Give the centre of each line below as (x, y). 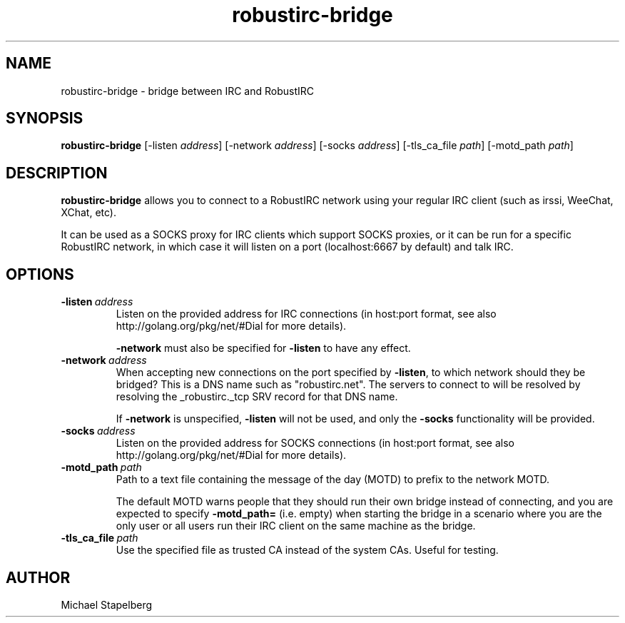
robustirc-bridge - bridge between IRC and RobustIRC (187, 91)
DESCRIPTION (57, 173)
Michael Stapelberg (107, 604)
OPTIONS (40, 274)
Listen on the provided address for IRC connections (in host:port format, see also (306, 314)
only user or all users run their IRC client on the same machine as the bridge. (296, 526)
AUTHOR (38, 577)
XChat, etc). (88, 213)
